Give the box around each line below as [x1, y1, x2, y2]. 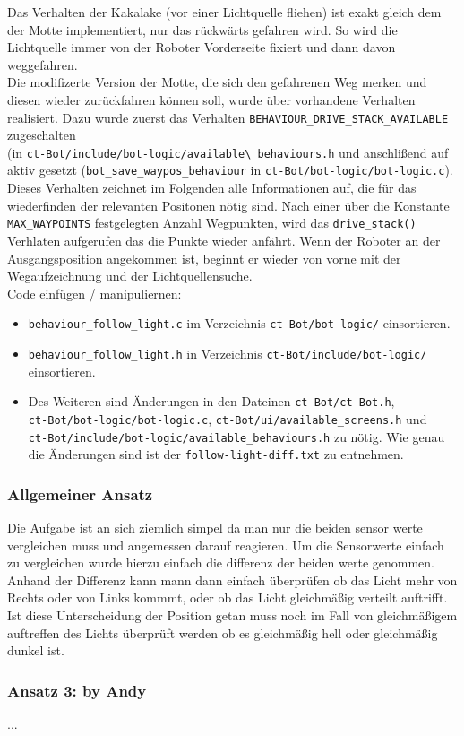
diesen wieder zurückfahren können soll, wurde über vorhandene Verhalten [7, 90, 416, 108]
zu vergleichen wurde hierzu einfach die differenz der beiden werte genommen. [7, 553, 434, 572]
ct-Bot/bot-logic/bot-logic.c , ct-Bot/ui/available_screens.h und [28, 409, 427, 428]
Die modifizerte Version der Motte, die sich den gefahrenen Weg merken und [7, 73, 427, 91]
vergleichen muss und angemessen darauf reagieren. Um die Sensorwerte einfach [7, 535, 444, 554]
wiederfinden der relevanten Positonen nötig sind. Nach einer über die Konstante [7, 195, 450, 214]
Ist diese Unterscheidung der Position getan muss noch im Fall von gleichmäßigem [7, 606, 458, 625]
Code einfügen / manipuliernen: [7, 283, 182, 302]
